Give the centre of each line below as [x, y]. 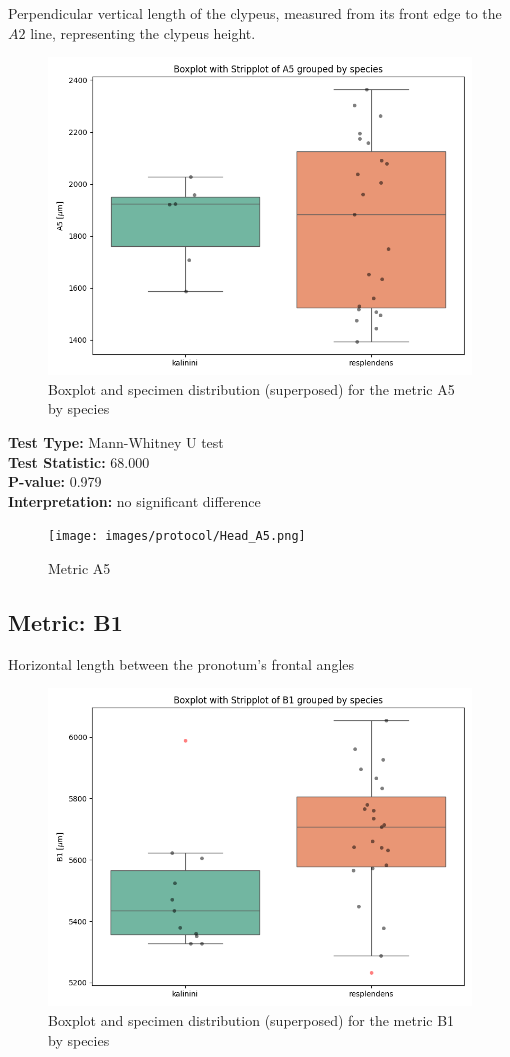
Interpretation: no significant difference [134, 500]
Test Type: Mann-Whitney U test [116, 441]
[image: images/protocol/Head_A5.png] [177, 536]
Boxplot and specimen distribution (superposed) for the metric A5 [251, 388]
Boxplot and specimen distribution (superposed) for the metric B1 [251, 1019]
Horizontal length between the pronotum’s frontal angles [181, 663]
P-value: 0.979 [55, 481]
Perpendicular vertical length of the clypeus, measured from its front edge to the [255, 13]
